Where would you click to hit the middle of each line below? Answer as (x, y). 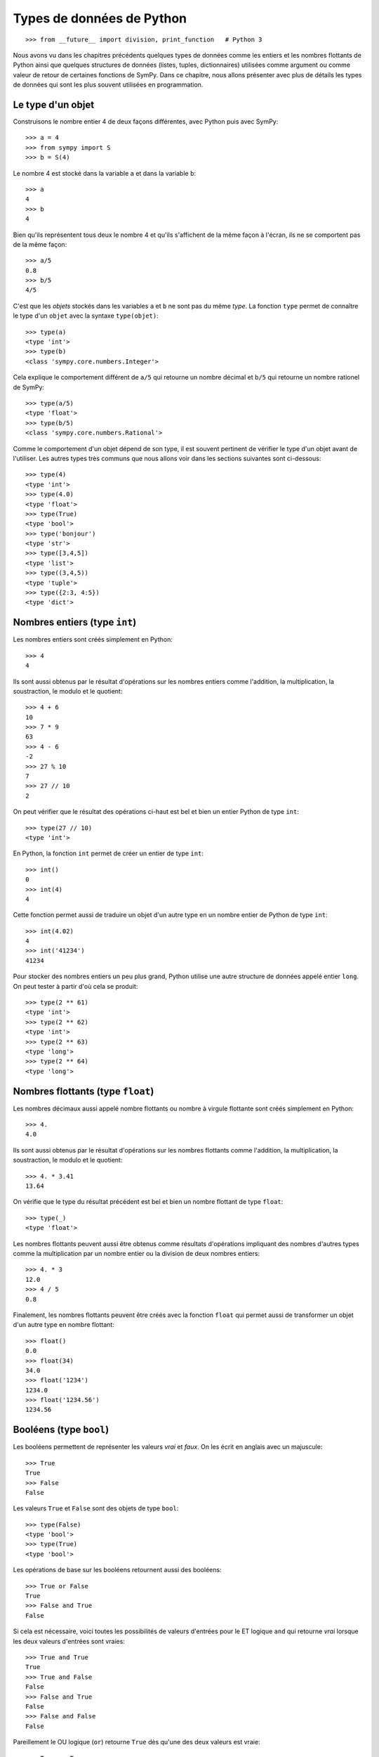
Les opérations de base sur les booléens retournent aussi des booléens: (117, 1570)
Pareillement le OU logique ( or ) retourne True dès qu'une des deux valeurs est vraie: (137, 1742)
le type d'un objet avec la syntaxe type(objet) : (86, 316)
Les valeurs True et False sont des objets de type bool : (96, 1508)
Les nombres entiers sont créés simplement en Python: (93, 640)
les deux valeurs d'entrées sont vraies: (69, 1641)
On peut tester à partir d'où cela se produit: (75, 986)
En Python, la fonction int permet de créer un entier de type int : (108, 853)
